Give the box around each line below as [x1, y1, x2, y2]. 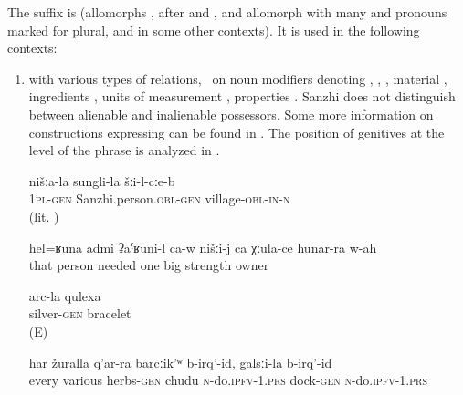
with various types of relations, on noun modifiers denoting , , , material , [28, 68, 447, 88]
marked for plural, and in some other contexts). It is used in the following [7, 20, 420, 39]
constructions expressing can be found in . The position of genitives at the [28, 122, 445, 141]
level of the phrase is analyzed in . [28, 140, 220, 160]
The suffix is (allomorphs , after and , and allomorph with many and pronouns [7, 3, 447, 21]
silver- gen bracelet [28, 304, 132, 323]
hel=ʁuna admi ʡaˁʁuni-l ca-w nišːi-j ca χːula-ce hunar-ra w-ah [28, 237, 377, 256]
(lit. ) [28, 206, 59, 225]
